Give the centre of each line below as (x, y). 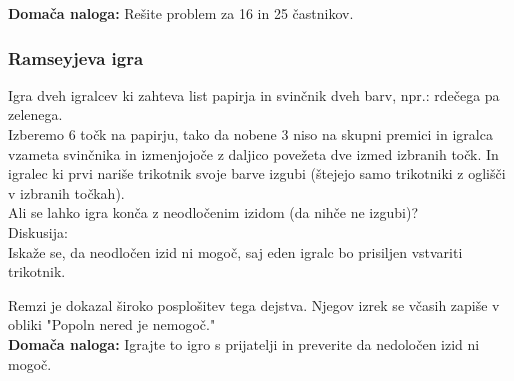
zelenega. (35, 114)
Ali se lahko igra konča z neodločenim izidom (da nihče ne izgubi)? (213, 212)
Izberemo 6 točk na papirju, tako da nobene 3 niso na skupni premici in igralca (250, 134)
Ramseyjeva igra (76, 57)
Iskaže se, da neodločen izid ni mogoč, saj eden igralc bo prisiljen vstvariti (235, 251)
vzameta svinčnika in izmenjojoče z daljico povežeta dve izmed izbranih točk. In (253, 153)
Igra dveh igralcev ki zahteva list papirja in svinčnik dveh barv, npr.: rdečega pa (254, 94)
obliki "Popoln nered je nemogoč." (112, 324)
